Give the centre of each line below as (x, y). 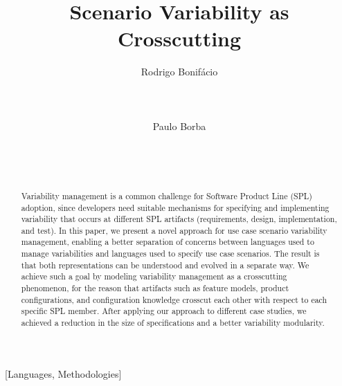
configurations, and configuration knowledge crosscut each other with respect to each (174, 299)
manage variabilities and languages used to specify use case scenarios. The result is (170, 254)
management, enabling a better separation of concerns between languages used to (168, 242)
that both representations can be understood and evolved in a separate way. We (165, 265)
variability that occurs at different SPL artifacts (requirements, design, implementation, (179, 219)
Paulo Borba (179, 126)
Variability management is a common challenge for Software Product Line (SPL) (166, 195)
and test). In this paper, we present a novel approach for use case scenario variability (174, 230)
